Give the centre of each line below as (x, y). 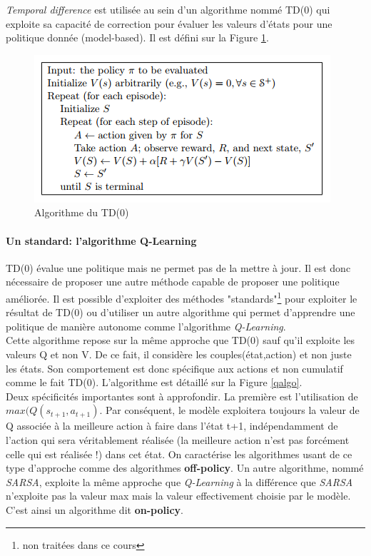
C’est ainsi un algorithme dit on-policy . (95, 509)
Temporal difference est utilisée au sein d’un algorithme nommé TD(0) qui (168, 9)
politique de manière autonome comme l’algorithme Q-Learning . (146, 326)
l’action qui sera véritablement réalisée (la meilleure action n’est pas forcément (178, 439)
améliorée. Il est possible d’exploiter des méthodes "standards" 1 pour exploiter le (182, 297)
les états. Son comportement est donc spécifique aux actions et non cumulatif (174, 368)
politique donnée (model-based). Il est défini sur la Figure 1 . (137, 37)
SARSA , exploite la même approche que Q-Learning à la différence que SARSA (179, 481)
